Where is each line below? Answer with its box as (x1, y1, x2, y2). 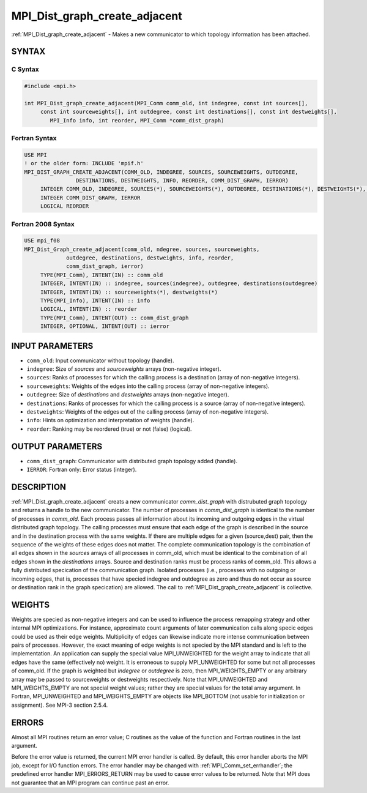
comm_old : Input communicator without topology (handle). (26, 357, 174, 364)
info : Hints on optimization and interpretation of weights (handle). (26, 417, 195, 424)
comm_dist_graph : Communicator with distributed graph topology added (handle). (26, 457, 238, 464)
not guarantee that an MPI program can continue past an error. (11, 779, 169, 786)
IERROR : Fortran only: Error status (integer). (26, 466, 137, 474)
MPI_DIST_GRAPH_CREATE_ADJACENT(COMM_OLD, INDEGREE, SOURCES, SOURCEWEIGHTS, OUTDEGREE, (24, 168, 299, 176)
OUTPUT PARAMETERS (11, 441, 103, 452)
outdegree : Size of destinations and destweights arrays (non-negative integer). (26, 391, 229, 398)
